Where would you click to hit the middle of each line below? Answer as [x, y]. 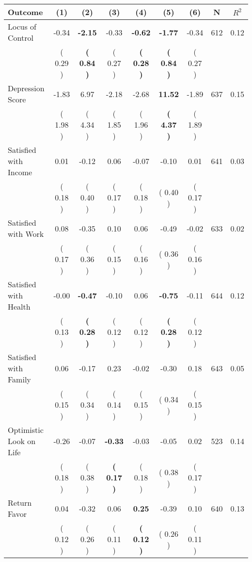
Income [20, 172]
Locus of [22, 26]
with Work [26, 234]
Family [19, 379]
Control [21, 38]
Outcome [25, 12]
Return [20, 503]
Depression [26, 88]
